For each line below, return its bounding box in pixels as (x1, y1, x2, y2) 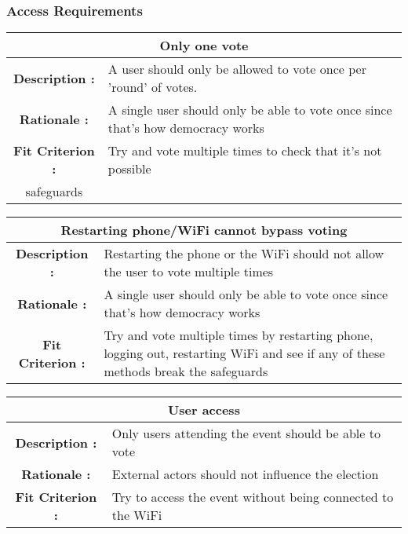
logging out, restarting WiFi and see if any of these (104, 344, 385, 363)
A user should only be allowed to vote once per (107, 60, 366, 79)
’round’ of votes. (107, 78, 198, 97)
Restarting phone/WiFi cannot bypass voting (60, 221, 348, 240)
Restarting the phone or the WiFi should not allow (104, 244, 384, 263)
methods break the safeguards (104, 362, 268, 381)
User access (168, 400, 240, 419)
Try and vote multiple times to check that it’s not (107, 141, 382, 160)
